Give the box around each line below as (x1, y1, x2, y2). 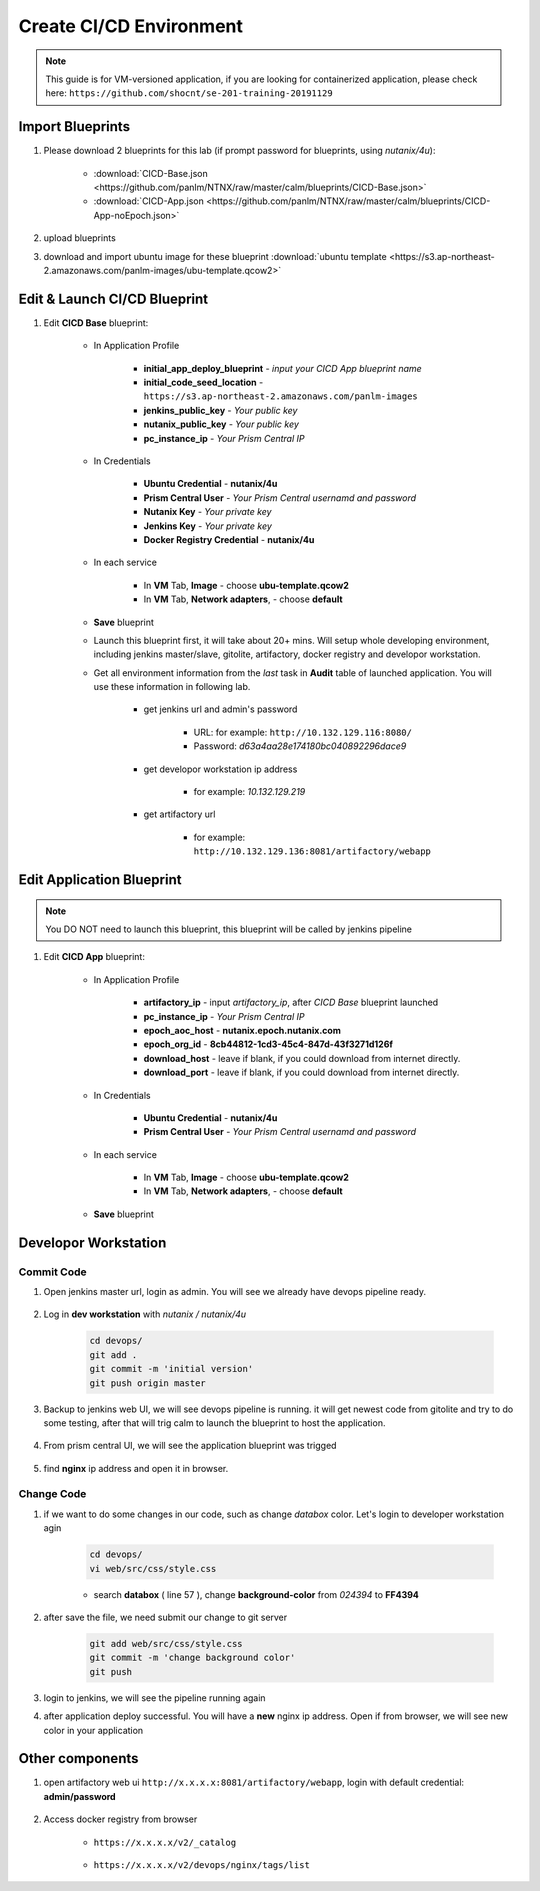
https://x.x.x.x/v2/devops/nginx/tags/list (93, 1860, 310, 1870)
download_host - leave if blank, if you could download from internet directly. (143, 1052, 461, 1064)
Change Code (18, 1487, 87, 1501)
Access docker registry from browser (43, 1813, 198, 1825)
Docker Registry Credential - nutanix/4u (143, 533, 315, 545)
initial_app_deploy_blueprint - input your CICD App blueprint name (143, 362, 422, 374)
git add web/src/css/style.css (89, 1638, 244, 1649)
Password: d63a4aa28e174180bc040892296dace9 (193, 740, 407, 752)
